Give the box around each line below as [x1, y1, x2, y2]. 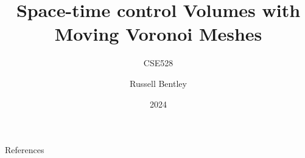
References [5, 143, 44, 156]
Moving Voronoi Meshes [54, 21, 262, 46]
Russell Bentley [130, 77, 187, 89]
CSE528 [143, 57, 174, 69]
